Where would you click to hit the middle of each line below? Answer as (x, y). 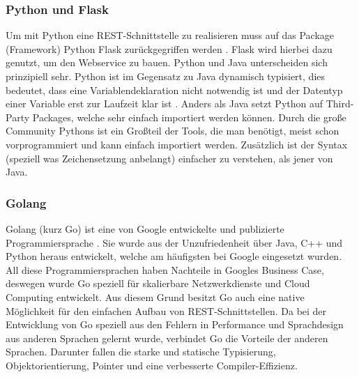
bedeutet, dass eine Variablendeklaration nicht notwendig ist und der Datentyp (174, 90)
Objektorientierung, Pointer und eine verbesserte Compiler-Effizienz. (152, 365)
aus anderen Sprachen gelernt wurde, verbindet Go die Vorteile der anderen (167, 338)
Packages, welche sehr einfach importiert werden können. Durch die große (189, 117)
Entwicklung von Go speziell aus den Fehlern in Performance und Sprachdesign (175, 324)
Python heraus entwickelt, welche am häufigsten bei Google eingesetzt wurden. (174, 256)
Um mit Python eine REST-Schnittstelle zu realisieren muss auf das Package (170, 35)
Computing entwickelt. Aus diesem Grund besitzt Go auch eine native (155, 297)
